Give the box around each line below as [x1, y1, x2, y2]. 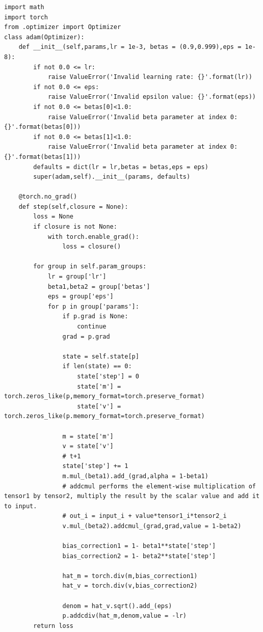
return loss [33, 622, 74, 629]
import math [4, 4, 44, 11]
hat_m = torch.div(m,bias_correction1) [62, 572, 198, 580]
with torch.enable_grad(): [47, 233, 139, 240]
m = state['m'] [62, 432, 114, 440]
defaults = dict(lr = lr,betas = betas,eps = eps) [33, 163, 208, 171]
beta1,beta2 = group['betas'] [47, 283, 150, 290]
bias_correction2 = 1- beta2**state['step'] [62, 552, 216, 560]
